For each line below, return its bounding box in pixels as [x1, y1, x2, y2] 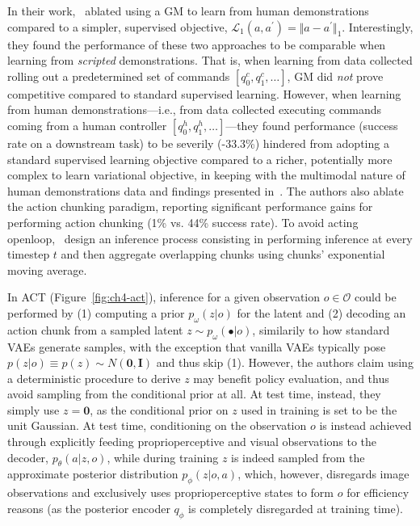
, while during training [107, 448, 219, 465]
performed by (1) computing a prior [7, 304, 185, 321]
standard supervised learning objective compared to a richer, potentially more [7, 150, 393, 167]
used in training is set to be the [241, 401, 397, 418]
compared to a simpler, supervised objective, [7, 18, 228, 35]
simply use [7, 401, 60, 418]
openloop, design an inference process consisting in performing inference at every [7, 229, 413, 246]
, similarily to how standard [252, 321, 390, 338]
